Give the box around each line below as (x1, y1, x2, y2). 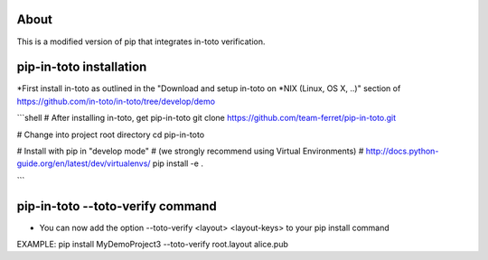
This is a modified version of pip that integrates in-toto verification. (16, 36, 266, 47)
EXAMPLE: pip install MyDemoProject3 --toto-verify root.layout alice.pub (16, 239, 288, 250)
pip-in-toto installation (16, 60, 147, 75)
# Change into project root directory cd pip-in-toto (16, 129, 205, 140)
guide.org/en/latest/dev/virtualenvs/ (16, 158, 151, 169)
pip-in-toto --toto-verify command (16, 199, 217, 214)
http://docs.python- (365, 145, 439, 156)
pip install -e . (152, 158, 203, 169)
